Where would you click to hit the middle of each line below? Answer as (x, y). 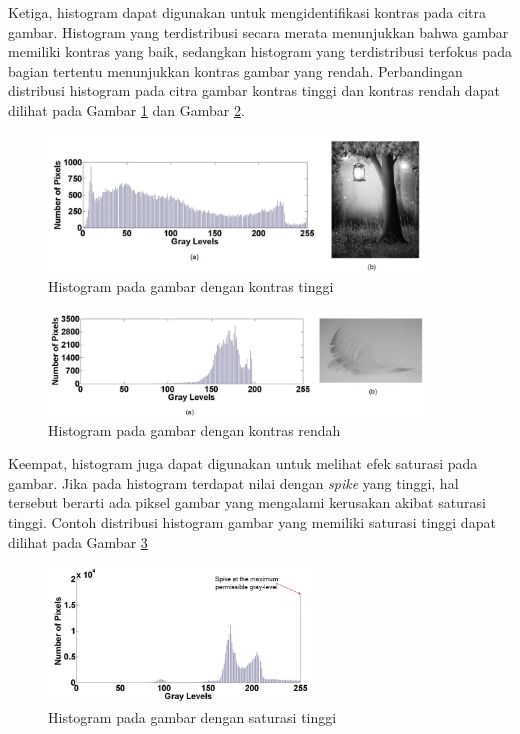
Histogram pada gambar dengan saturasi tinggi (192, 716)
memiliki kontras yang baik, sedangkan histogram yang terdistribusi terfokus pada (260, 51)
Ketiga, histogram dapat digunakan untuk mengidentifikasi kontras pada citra (247, 12)
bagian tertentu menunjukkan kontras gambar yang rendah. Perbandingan (235, 70)
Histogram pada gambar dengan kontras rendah (194, 429)
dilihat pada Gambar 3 (78, 541)
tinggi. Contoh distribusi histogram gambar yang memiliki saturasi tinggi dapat (252, 521)
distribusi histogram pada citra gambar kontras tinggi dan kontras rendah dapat (254, 90)
